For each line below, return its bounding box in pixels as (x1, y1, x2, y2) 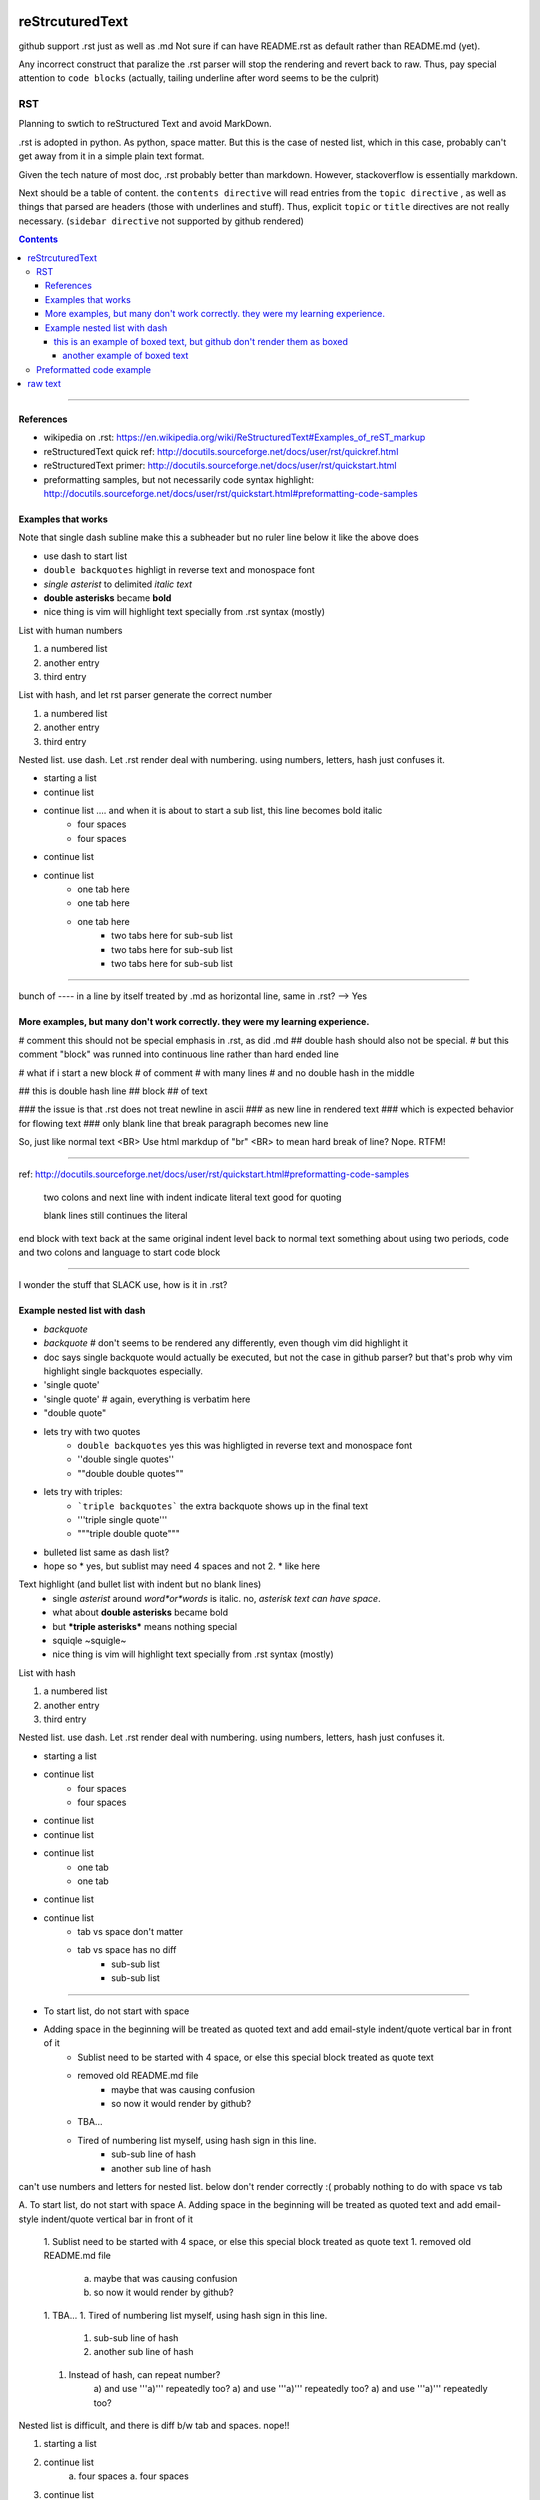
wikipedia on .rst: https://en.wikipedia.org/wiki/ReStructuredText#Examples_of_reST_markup (43, 431, 426, 444)
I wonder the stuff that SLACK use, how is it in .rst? (18, 1279, 228, 1291)
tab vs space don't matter (77, 1926, 184, 1938)
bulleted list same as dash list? (43, 1546, 170, 1558)
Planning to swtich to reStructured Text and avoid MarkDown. (18, 118, 272, 130)
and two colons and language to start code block (18, 1246, 221, 1259)
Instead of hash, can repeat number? (68, 2368, 221, 2380)
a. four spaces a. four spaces (68, 2470, 189, 2482)
